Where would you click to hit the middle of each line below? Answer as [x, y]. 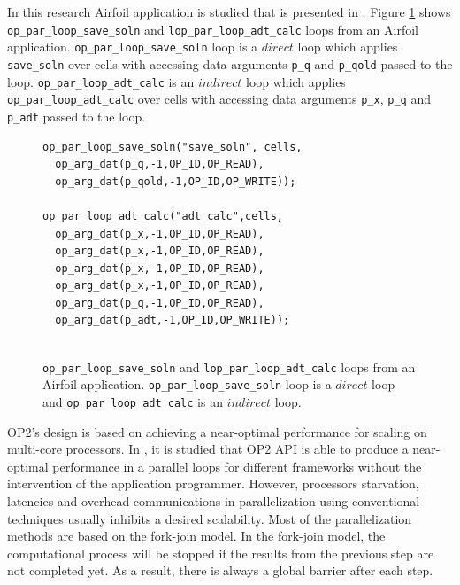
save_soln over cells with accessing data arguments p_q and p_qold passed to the [230, 63]
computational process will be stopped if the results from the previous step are [221, 553]
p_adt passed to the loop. [77, 116]
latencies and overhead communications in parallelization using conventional [214, 501]
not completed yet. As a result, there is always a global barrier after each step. [220, 570]
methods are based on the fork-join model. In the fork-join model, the [196, 536]
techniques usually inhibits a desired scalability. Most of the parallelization [210, 518]
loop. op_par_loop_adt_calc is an [101, 81]
